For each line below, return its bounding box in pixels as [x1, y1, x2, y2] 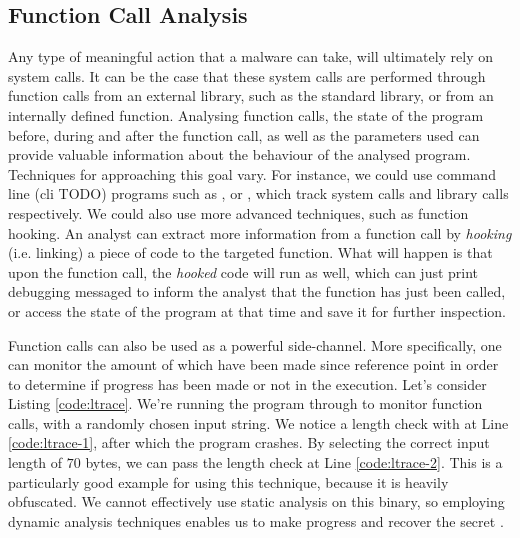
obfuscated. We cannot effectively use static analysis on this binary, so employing [8, 491, 505, 512]
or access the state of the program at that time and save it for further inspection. [8, 300, 506, 321]
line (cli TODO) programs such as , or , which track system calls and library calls [8, 183, 509, 204]
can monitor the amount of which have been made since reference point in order [8, 354, 499, 375]
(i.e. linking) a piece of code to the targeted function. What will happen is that [8, 242, 493, 263]
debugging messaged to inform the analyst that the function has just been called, [8, 281, 506, 302]
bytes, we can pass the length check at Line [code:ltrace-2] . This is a [85, 452, 503, 473]
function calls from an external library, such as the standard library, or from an [8, 85, 494, 106]
